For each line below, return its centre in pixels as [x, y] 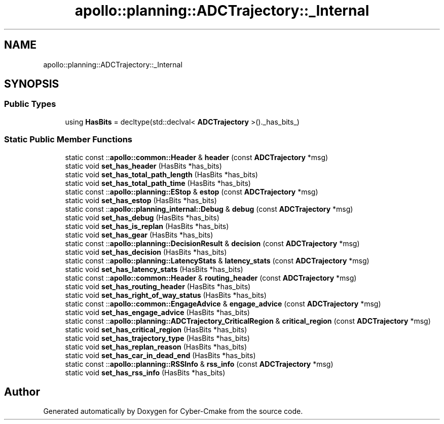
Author [22, 392]
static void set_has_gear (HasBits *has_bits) [139, 235]
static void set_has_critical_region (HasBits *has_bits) [156, 329]
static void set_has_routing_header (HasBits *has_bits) [158, 286]
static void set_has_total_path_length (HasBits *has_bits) [161, 174]
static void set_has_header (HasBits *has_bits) [143, 166]
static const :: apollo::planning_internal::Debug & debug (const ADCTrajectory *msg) [209, 209]
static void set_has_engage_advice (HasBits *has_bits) [157, 312]
